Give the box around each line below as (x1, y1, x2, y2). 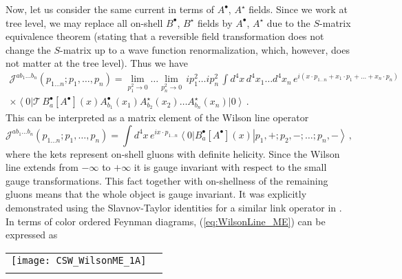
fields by (197, 15, 233, 30)
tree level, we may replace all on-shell (6, 15, 163, 30)
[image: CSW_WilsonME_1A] (11, 254, 147, 266)
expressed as (6, 227, 58, 242)
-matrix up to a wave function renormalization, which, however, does (59, 42, 350, 56)
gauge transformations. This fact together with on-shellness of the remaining (6, 173, 328, 187)
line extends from (6, 160, 78, 174)
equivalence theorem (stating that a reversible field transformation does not (6, 29, 324, 43)
